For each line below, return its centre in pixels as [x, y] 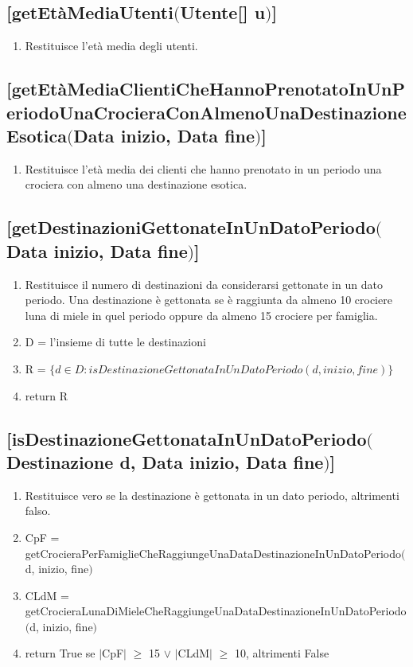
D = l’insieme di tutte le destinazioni [115, 342]
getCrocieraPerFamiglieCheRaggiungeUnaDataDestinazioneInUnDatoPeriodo [213, 553]
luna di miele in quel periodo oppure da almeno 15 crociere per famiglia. [201, 315]
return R [46, 395]
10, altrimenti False [282, 653]
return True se [60, 653]
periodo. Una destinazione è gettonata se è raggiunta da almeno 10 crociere [208, 300]
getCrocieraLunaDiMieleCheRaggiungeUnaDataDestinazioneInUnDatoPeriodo [216, 611]
